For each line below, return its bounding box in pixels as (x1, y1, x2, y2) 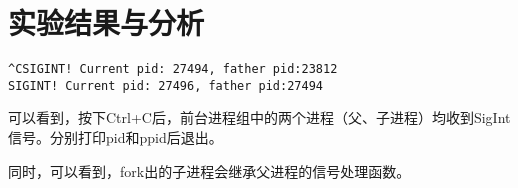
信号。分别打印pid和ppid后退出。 (8, 127, 223, 148)
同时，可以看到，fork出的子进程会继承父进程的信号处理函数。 (8, 160, 411, 181)
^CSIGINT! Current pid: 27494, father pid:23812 (8, 62, 338, 77)
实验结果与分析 (8, 2, 205, 43)
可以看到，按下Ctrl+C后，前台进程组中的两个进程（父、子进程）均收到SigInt (8, 107, 511, 128)
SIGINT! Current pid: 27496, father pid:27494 (8, 78, 323, 93)
